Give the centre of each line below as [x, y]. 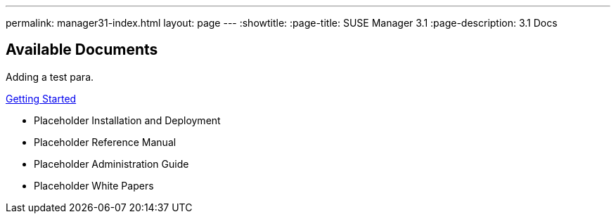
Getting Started [41, 98]
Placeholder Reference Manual [105, 142]
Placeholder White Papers [94, 185]
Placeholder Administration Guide [111, 164]
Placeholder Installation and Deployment [127, 120]
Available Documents [82, 50]
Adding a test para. [50, 77]
